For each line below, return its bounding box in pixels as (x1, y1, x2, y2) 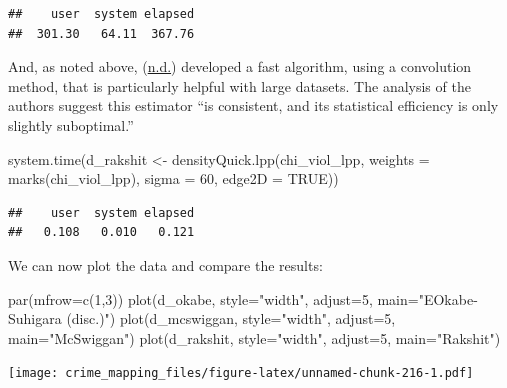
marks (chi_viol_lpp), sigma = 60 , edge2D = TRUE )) (8, 168, 339, 189)
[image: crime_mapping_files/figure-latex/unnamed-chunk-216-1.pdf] (8, 366, 474, 381)
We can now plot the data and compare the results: (8, 254, 323, 275)
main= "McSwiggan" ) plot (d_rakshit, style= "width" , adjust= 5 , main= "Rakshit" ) (8, 327, 501, 348)
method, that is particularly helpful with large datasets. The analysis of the (8, 75, 471, 96)
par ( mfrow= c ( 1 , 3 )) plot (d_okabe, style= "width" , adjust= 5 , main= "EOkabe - (8, 288, 478, 309)
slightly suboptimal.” (8, 114, 134, 135)
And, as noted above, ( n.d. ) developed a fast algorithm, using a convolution (8, 56, 472, 77)
